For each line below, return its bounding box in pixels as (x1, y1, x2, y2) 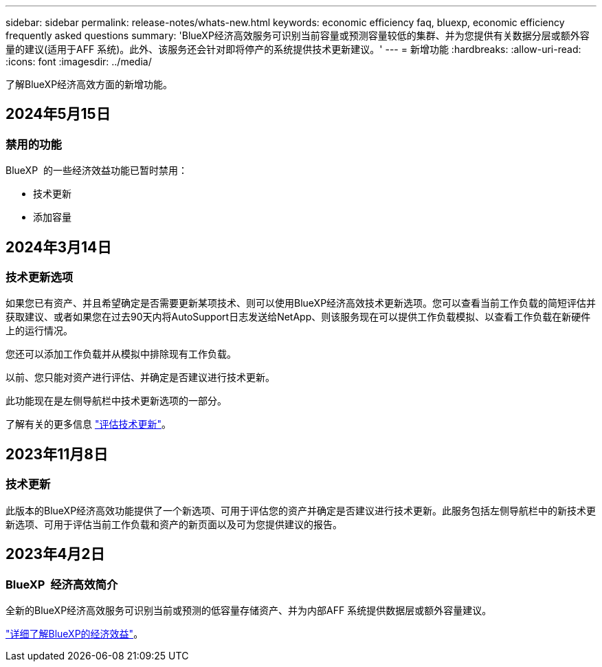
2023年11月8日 (5, 445, 108, 463)
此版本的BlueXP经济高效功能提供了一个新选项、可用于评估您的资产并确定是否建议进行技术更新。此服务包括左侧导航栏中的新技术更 (5, 504, 597, 516)
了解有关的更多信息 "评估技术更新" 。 (5, 418, 171, 430)
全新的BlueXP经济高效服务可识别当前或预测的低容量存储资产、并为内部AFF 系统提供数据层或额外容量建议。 (5, 604, 492, 616)
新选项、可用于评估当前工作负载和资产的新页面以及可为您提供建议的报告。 (5, 518, 342, 530)
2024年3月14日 (5, 238, 112, 256)
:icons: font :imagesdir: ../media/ (5, 56, 152, 67)
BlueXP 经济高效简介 (5, 577, 118, 591)
